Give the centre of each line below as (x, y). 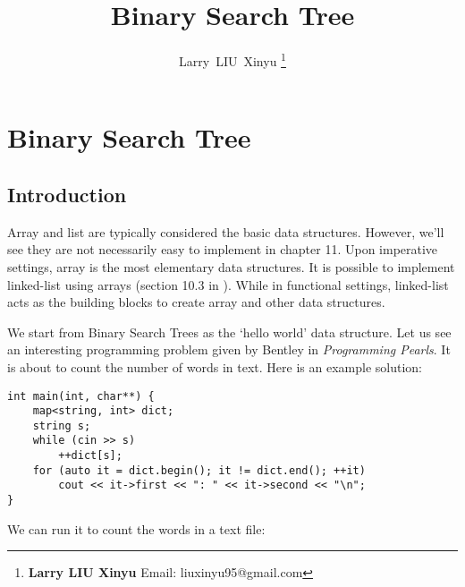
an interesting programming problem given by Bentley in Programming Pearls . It (229, 349)
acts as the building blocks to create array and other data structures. (196, 302)
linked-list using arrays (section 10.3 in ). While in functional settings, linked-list (228, 284)
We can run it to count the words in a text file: (136, 528)
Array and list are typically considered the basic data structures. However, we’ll (226, 231)
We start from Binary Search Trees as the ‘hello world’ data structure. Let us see (229, 332)
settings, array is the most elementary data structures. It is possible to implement (231, 266)
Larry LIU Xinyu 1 (232, 60)
